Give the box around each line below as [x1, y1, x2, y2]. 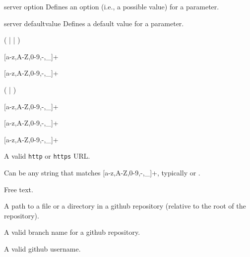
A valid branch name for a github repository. [4, 227, 140, 237]
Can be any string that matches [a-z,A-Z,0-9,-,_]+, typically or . [4, 168, 200, 177]
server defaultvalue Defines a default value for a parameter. [4, 18, 184, 28]
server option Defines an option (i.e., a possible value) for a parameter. [4, 1, 219, 11]
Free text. [4, 184, 33, 194]
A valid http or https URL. [4, 151, 90, 161]
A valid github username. [4, 243, 81, 254]
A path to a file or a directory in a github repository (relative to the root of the [4, 201, 246, 211]
